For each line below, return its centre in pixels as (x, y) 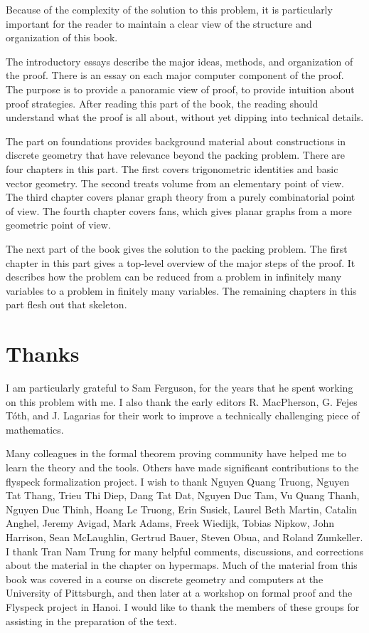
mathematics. (35, 429)
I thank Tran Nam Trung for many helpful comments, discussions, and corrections (185, 551)
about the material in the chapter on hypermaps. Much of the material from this (182, 565)
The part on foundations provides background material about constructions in (176, 141)
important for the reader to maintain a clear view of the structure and (159, 23)
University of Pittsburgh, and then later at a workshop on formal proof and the (179, 593)
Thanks (43, 354)
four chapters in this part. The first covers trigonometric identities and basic (172, 168)
